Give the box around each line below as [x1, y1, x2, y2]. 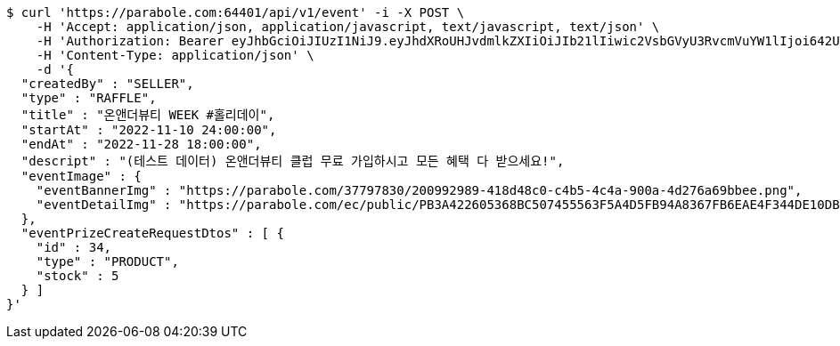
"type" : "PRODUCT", [36, 254, 179, 269]
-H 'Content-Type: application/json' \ [36, 48, 314, 62]
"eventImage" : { [20, 169, 142, 183]
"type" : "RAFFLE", [20, 91, 157, 105]
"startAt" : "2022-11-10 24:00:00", [20, 123, 277, 137]
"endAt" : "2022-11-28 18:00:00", [20, 137, 262, 151]
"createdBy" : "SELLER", [20, 76, 194, 91]
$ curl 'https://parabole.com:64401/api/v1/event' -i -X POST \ [6, 5, 465, 20]
